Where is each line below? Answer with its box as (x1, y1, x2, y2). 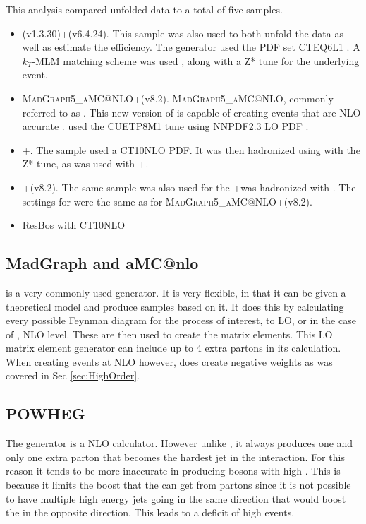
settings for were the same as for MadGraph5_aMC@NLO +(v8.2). (22, 193, 312, 208)
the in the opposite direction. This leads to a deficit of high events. (6, 505, 295, 520)
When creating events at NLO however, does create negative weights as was (6, 354, 333, 369)
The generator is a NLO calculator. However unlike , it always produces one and (6, 436, 353, 451)
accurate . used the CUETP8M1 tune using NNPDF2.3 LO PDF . (22, 119, 309, 133)
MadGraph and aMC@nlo (6, 252, 199, 274)
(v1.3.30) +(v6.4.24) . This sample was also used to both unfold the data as (22, 25, 343, 40)
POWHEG (6, 403, 85, 424)
